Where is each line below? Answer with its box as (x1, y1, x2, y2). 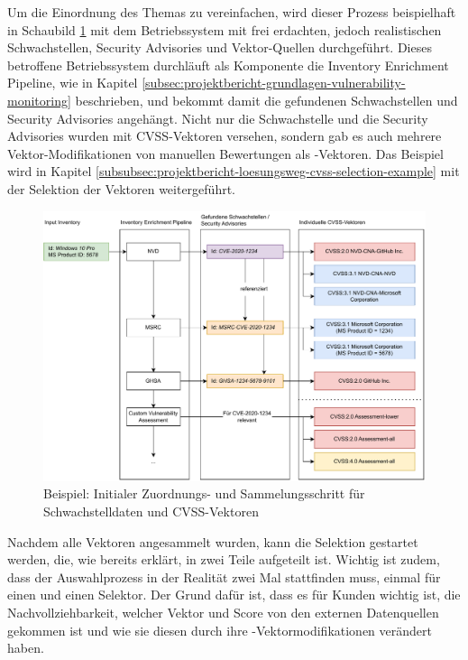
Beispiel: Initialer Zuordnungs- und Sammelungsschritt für (43, 484, 365, 503)
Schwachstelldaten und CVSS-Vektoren (43, 502, 259, 521)
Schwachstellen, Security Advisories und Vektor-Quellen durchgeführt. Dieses (7, 38, 432, 57)
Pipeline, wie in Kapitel (7, 73, 138, 92)
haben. (7, 638, 44, 657)
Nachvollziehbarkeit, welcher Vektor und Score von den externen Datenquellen (7, 603, 439, 622)
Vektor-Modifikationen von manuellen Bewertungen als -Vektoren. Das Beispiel (7, 144, 444, 163)
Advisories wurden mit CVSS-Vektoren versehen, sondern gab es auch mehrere (7, 126, 442, 145)
